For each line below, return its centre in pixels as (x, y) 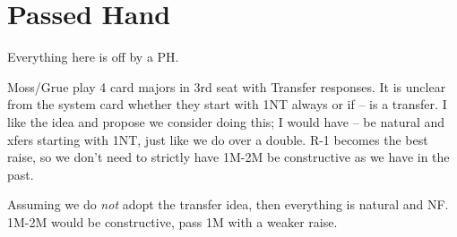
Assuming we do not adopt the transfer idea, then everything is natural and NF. (228, 204)
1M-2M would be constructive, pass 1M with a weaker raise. (172, 221)
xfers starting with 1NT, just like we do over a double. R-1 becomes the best (218, 139)
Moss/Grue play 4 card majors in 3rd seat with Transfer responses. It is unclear (227, 86)
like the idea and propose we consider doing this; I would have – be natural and (226, 121)
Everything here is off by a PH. (93, 57)
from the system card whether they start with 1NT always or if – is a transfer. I (227, 104)
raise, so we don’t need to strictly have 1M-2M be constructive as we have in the (228, 157)
